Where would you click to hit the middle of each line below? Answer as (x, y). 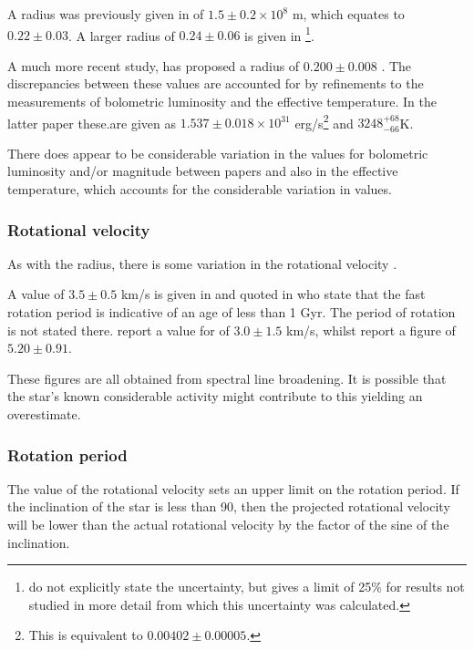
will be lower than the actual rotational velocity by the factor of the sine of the (228, 525)
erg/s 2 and (324, 121)
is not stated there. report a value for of (118, 330)
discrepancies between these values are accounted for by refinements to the (216, 83)
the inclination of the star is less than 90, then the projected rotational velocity (229, 506)
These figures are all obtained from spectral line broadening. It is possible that (227, 378)
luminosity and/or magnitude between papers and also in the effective (203, 171)
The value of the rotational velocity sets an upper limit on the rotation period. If (233, 488)
